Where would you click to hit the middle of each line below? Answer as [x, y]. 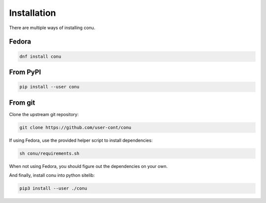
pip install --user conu [50, 87]
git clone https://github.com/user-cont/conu [75, 127]
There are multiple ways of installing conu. [52, 28]
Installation [33, 13]
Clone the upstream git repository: [44, 114]
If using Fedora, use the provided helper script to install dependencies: [81, 140]
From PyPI [25, 72]
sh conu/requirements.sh [50, 153]
